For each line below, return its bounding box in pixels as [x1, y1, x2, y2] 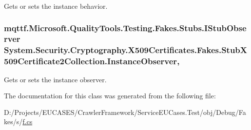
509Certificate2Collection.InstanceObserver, [4, 55, 180, 67]
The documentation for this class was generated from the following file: [4, 91, 216, 101]
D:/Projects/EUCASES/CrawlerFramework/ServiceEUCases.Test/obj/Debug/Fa [4, 107, 246, 117]
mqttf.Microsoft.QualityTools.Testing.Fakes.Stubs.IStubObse [4, 21, 247, 34]
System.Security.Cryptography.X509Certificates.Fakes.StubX [4, 44, 248, 56]
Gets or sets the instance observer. [4, 74, 107, 84]
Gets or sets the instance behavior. [4, 1, 108, 11]
